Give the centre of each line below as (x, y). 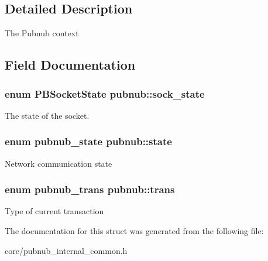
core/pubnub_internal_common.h (66, 250)
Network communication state (59, 163)
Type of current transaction (54, 211)
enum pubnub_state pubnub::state (88, 141)
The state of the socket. (47, 115)
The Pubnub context (42, 33)
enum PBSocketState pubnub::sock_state (105, 93)
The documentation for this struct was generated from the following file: (134, 231)
